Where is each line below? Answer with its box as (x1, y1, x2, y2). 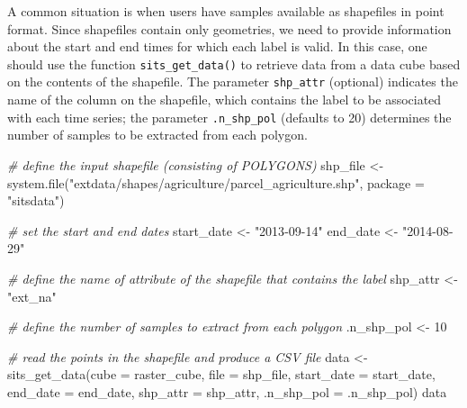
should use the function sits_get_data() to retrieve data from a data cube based (7, 54, 461, 73)
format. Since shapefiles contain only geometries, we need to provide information (7, 19, 452, 38)
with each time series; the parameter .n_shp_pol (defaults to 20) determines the (7, 107, 452, 126)
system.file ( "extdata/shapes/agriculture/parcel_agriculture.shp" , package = (7, 173, 425, 192)
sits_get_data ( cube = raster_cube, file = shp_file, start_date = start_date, (7, 365, 436, 384)
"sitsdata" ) (7, 191, 65, 210)
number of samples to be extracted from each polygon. (7, 125, 308, 144)
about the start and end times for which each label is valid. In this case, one (7, 37, 427, 56)
